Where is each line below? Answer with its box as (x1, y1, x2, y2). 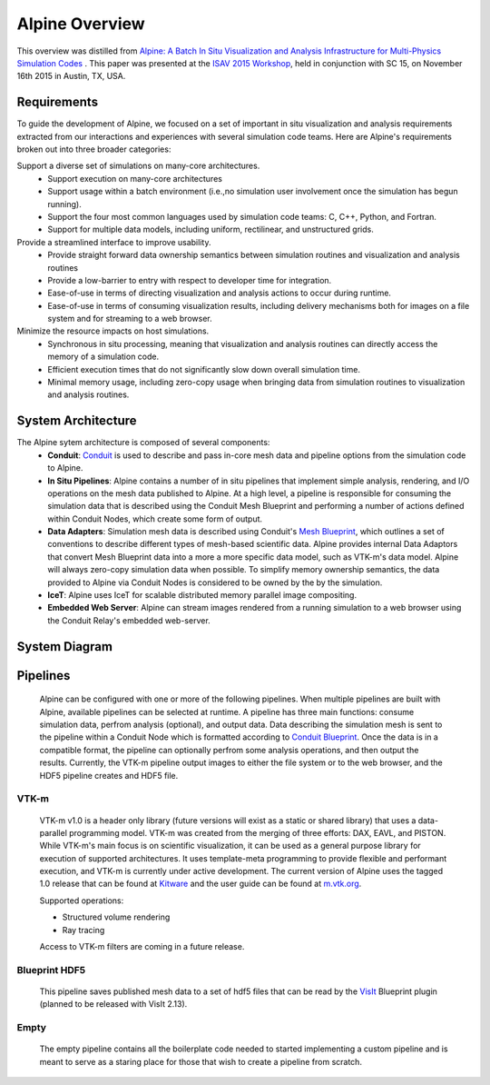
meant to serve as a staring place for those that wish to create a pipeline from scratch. (39, 1056, 363, 1067)
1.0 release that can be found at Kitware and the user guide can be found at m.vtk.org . (39, 878, 362, 890)
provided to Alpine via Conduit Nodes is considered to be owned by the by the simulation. (47, 577, 383, 588)
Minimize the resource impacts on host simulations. (16, 325, 210, 336)
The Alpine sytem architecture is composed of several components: (16, 437, 270, 448)
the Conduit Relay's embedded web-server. (47, 614, 211, 626)
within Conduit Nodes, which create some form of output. (47, 513, 263, 524)
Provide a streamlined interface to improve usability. (16, 236, 211, 247)
